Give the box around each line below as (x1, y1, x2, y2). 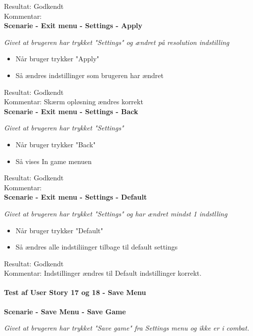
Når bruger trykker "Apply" (15, 53, 99, 64)
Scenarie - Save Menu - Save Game (4, 306, 126, 316)
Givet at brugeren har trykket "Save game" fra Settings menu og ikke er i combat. (4, 323, 250, 333)
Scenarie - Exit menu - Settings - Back (4, 106, 138, 116)
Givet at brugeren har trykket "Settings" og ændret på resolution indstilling (4, 37, 229, 47)
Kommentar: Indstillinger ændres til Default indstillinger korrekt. (4, 268, 202, 278)
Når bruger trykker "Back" (15, 139, 96, 149)
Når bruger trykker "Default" (15, 225, 103, 235)
